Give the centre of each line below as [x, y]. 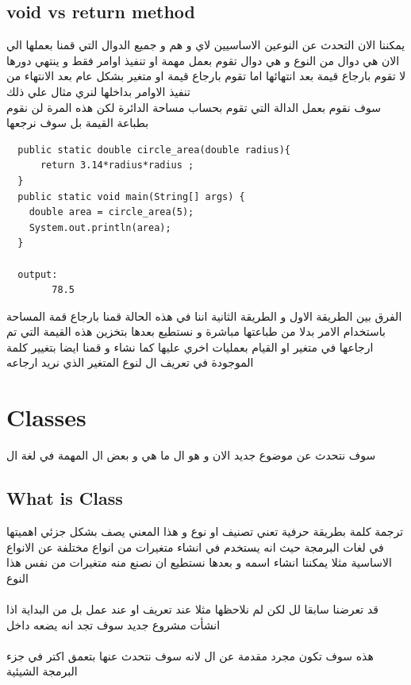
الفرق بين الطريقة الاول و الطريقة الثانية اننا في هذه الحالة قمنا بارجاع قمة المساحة [204, 316]
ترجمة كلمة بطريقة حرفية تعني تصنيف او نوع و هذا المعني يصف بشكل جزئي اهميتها [205, 531]
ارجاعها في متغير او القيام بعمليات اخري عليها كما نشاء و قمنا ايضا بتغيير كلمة [190, 346]
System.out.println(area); [100, 227]
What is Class [65, 498]
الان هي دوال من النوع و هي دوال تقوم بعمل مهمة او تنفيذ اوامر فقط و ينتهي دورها [203, 60]
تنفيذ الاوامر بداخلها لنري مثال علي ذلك [98, 91]
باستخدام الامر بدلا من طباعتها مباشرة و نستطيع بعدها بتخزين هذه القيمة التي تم [196, 331]
